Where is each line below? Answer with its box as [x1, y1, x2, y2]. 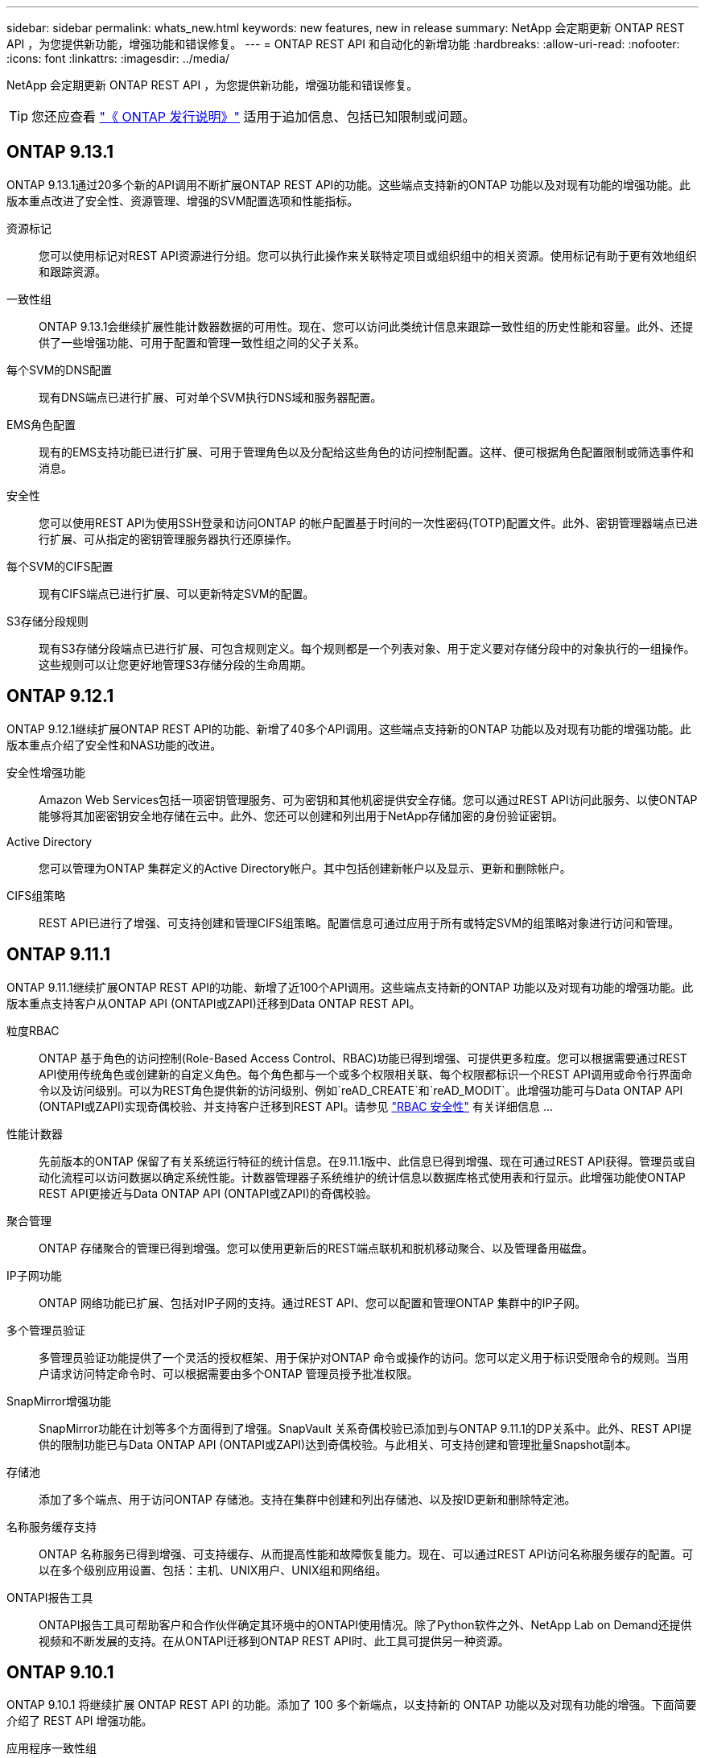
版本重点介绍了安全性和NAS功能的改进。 [6, 737, 222, 752]
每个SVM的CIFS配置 [6, 559, 113, 573]
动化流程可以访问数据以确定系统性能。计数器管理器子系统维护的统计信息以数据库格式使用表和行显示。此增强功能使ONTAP [39, 1170, 686, 1184]
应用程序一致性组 [6, 1741, 97, 1756]
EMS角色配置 [6, 417, 76, 431]
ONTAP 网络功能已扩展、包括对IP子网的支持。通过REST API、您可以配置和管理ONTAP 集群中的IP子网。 [39, 1295, 587, 1310]
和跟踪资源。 [39, 264, 106, 279]
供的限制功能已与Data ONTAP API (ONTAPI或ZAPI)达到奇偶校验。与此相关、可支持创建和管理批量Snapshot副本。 [39, 1437, 637, 1451]
